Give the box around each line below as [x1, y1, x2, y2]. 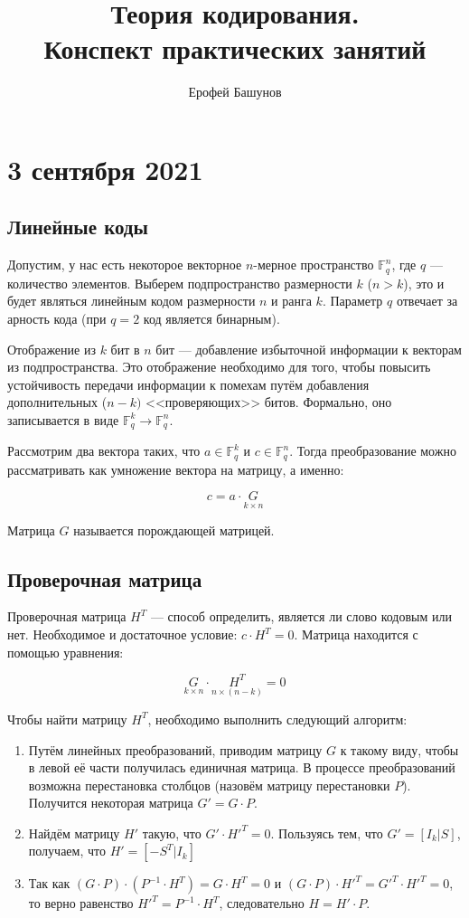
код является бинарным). [143, 308, 280, 327]
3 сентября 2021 [7, 150, 203, 187]
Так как [28, 874, 70, 893]
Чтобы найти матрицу [7, 709, 127, 728]
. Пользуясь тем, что [270, 823, 383, 842]
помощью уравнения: [7, 642, 124, 661]
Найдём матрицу [28, 823, 120, 842]
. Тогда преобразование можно [289, 441, 456, 460]
